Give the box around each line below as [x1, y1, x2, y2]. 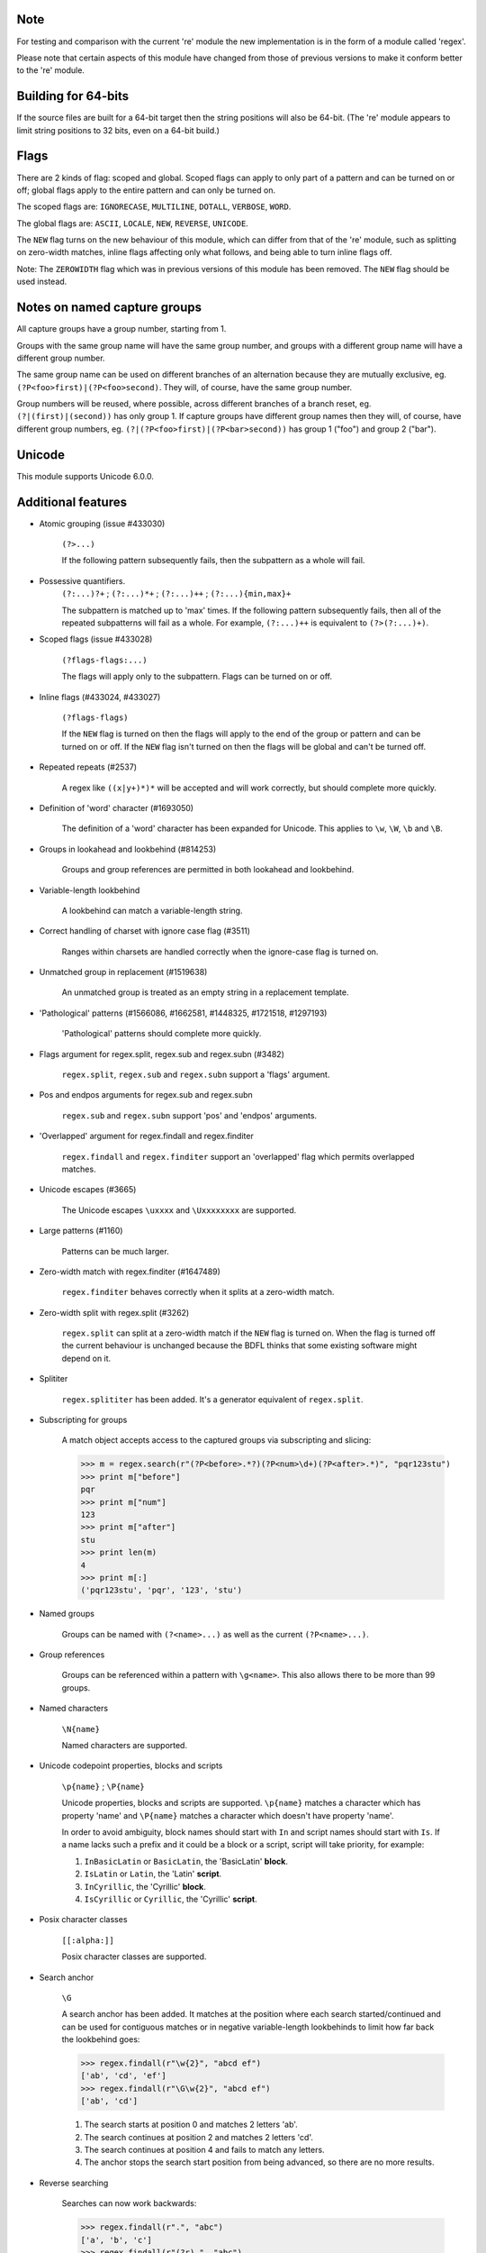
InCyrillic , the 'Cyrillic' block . [84, 1881, 207, 1892]
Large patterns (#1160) [39, 1226, 123, 1236]
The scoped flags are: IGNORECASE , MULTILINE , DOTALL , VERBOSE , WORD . [16, 201, 292, 212]
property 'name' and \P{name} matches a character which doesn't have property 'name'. [61, 1810, 394, 1820]
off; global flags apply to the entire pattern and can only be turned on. [16, 185, 276, 196]
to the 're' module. [16, 65, 85, 76]
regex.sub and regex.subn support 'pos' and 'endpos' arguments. [61, 1109, 318, 1121]
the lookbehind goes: [61, 2034, 140, 2045]
